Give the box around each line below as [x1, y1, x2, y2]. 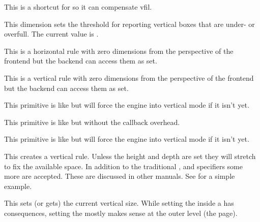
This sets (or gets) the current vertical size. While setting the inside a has [4, 198, 234, 208]
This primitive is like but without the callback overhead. [4, 116, 180, 127]
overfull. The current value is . [4, 28, 99, 39]
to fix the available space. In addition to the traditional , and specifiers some [4, 161, 243, 171]
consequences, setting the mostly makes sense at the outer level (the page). [4, 207, 238, 218]
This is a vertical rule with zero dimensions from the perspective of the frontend [4, 72, 254, 83]
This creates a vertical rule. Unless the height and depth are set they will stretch [4, 150, 256, 161]
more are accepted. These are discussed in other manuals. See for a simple [4, 171, 235, 181]
